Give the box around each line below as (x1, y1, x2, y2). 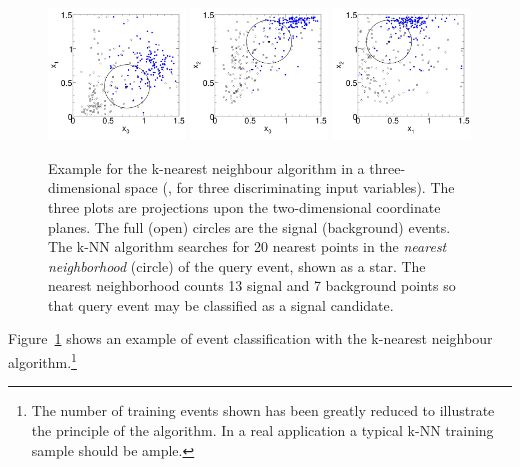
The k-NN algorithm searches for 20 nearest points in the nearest (48, 236, 447, 257)
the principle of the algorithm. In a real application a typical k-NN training (31, 419, 494, 440)
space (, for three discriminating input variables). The (125, 177, 455, 198)
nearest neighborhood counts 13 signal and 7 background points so (48, 275, 456, 296)
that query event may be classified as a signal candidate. (48, 294, 394, 315)
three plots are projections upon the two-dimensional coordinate (48, 196, 441, 217)
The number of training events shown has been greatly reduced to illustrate (31, 400, 495, 421)
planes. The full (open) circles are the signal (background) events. (48, 216, 451, 237)
